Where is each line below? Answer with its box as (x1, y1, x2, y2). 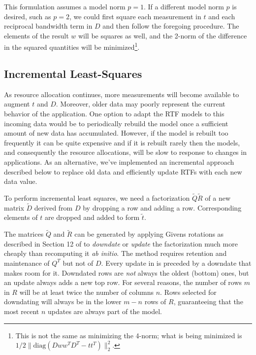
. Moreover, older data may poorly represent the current (56, 99, 225, 109)
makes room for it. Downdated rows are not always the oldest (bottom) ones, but (4, 267, 249, 278)
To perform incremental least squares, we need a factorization (4, 192, 190, 203)
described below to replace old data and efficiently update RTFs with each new (4, 166, 242, 177)
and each (208, 11, 235, 21)
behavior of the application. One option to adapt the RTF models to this (4, 108, 224, 119)
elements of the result (4, 30, 69, 40)
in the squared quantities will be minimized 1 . (4, 40, 140, 52)
